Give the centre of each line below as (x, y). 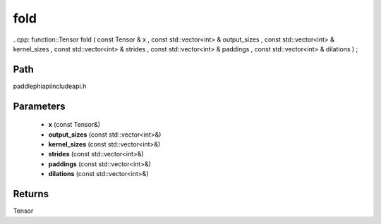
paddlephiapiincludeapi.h (50, 86)
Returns (31, 194)
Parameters (39, 106)
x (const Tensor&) (74, 125)
